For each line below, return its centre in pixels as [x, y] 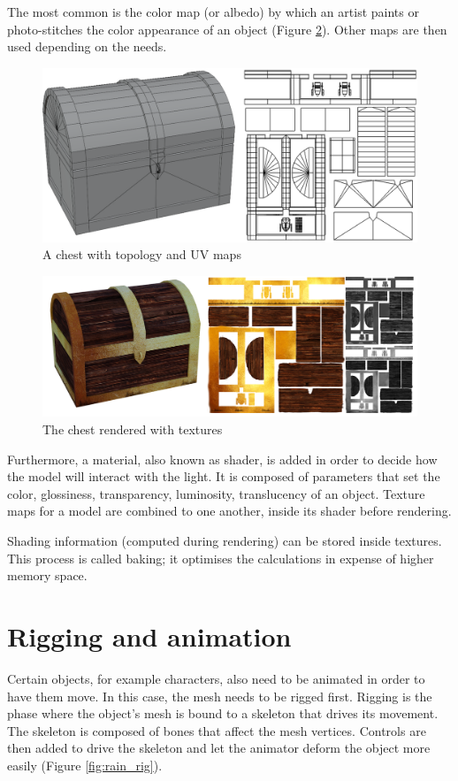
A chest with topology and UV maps [142, 254]
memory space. [47, 575]
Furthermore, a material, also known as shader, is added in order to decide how [222, 459]
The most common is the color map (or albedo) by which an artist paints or [213, 11]
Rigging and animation [149, 636]
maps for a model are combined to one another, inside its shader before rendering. [229, 511]
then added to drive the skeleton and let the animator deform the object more [219, 748]
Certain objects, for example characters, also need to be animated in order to [216, 678]
